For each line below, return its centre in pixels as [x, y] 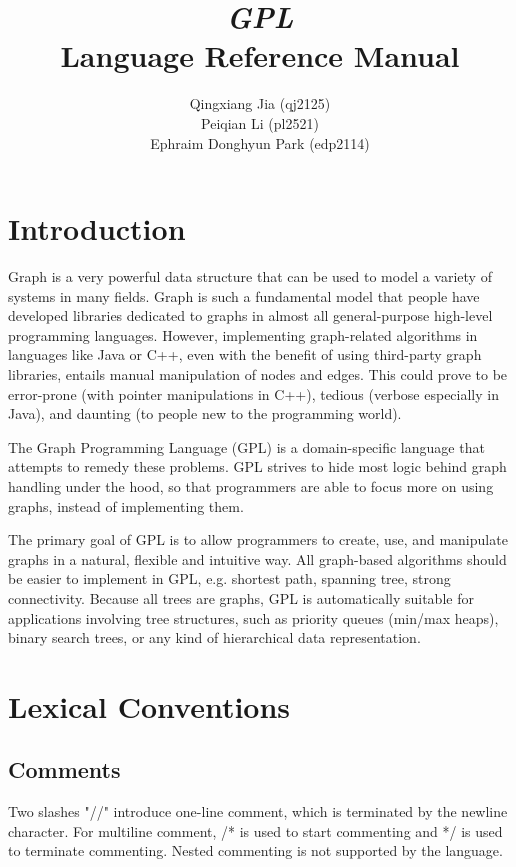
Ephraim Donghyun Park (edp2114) [260, 142]
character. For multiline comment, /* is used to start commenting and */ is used [255, 830]
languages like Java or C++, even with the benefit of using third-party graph [245, 354]
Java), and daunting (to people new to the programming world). [205, 413]
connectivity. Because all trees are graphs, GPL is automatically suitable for [241, 597]
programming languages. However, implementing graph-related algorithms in [243, 334]
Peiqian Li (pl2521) [260, 122]
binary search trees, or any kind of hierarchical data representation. [214, 637]
